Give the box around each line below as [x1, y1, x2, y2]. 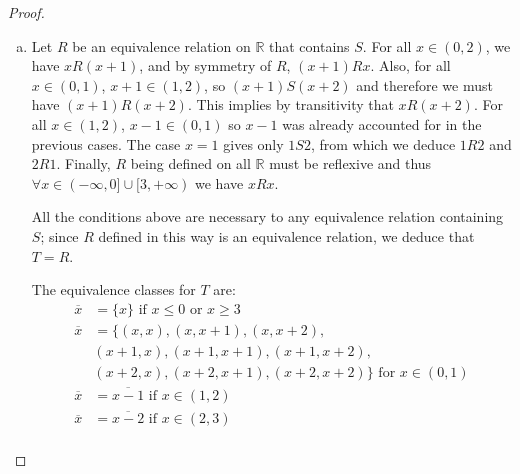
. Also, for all [370, 55, 451, 76]
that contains [269, 35, 350, 56]
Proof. [8, 2, 45, 22]
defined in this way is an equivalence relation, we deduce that [98, 225, 475, 246]
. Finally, [56, 153, 111, 174]
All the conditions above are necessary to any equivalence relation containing [31, 206, 504, 227]
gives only [223, 133, 284, 154]
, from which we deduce [310, 133, 456, 154]
